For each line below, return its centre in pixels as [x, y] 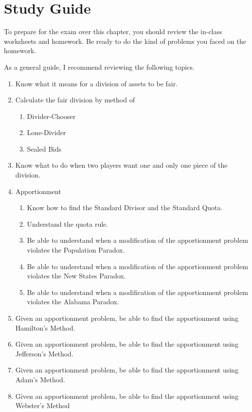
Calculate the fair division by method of [75, 100]
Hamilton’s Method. [45, 327]
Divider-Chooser [51, 116]
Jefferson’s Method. [44, 353]
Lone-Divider [46, 132]
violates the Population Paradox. [76, 250]
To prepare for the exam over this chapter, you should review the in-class [113, 31]
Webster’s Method [43, 405]
